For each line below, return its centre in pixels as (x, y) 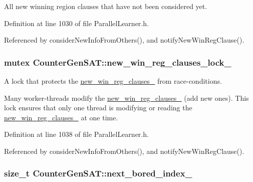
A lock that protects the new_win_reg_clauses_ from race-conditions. (113, 81)
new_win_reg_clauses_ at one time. (61, 117)
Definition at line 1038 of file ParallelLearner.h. (76, 134)
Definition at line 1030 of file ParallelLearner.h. (76, 23)
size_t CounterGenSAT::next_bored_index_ (98, 173)
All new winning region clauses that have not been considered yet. (106, 6)
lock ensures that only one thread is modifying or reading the (98, 108)
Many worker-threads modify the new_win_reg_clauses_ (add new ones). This (126, 98)
